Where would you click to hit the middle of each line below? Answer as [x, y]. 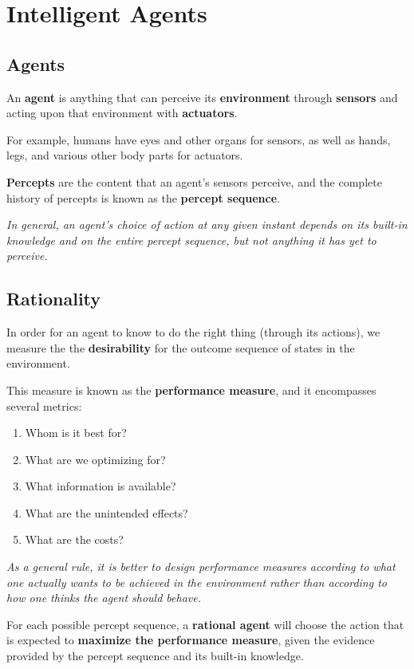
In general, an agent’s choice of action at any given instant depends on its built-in [207, 224]
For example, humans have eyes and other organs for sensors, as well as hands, [199, 139]
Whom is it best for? [76, 433]
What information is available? [101, 486]
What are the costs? [74, 539]
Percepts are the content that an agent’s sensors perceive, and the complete [194, 181]
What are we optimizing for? [95, 459]
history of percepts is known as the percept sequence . [143, 197]
